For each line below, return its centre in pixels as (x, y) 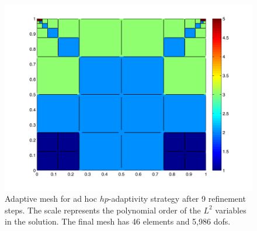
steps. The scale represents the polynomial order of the (103, 210)
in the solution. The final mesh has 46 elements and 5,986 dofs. (118, 221)
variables (231, 210)
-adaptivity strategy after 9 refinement (177, 199)
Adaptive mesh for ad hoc (51, 199)
